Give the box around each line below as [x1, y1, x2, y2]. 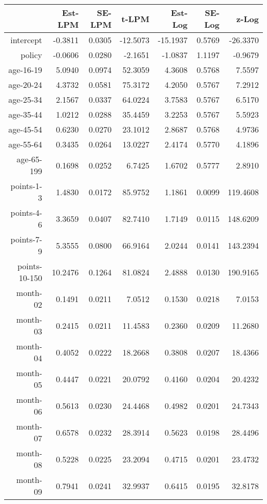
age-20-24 [8, 79, 43, 90]
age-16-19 [8, 64, 43, 76]
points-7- [10, 233, 43, 245]
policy [21, 49, 43, 61]
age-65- [16, 153, 43, 165]
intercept [10, 34, 43, 46]
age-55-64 [8, 138, 43, 150]
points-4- [10, 207, 43, 218]
